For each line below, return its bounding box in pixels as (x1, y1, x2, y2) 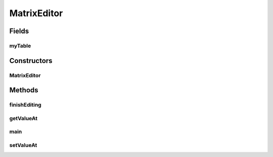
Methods (9, 86, 38, 94)
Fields (9, 27, 29, 35)
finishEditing (9, 101, 41, 109)
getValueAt (9, 115, 38, 122)
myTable (9, 42, 31, 49)
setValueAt (9, 141, 37, 148)
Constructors (9, 56, 53, 65)
